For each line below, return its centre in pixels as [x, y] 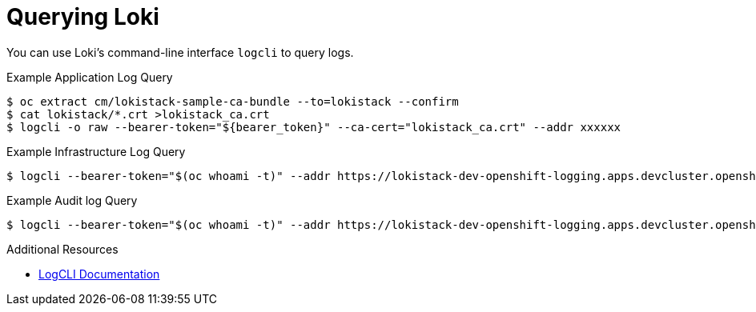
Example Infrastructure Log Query [96, 151]
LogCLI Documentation [99, 274]
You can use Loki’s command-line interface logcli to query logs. [180, 52]
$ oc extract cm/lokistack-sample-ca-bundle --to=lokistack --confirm [233, 101]
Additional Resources [62, 249]
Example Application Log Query [90, 77]
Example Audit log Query [72, 200]
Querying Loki [83, 17]
